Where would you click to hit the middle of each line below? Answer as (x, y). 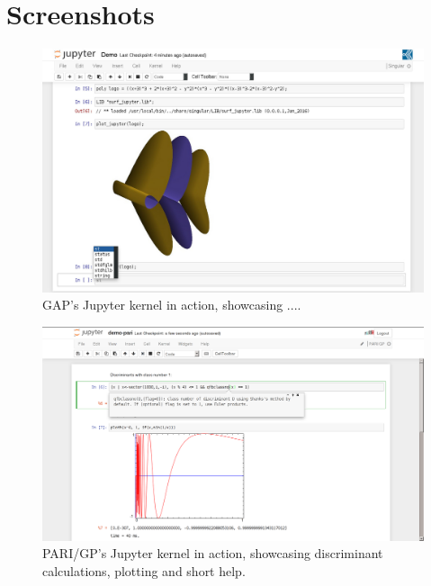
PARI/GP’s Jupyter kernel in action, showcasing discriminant (213, 553)
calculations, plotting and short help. (144, 570)
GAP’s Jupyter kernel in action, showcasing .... (172, 305)
